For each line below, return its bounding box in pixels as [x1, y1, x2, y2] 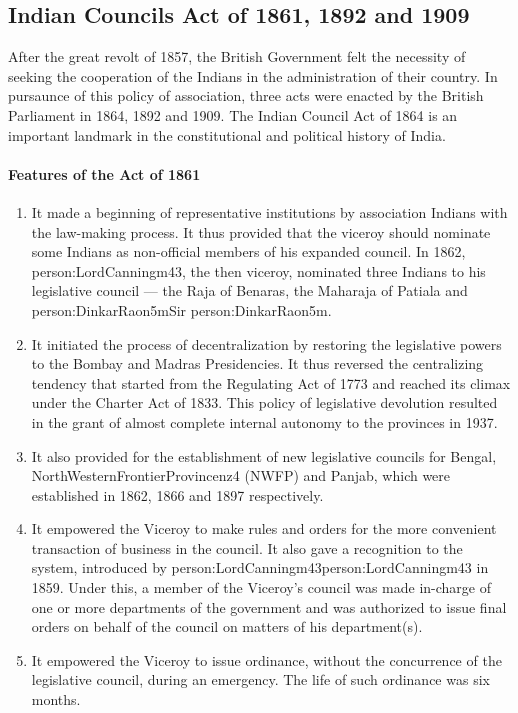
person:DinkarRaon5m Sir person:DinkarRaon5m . [31, 299, 332, 320]
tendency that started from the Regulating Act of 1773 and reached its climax [31, 372, 511, 393]
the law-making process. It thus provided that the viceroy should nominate [31, 221, 491, 242]
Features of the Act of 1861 [8, 163, 201, 184]
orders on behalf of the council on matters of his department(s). [31, 616, 423, 637]
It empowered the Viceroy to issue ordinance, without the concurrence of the [31, 649, 502, 670]
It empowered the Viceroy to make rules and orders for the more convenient [31, 518, 497, 539]
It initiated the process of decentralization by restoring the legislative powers [31, 333, 502, 354]
